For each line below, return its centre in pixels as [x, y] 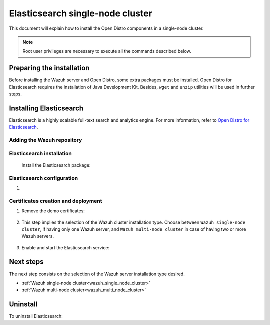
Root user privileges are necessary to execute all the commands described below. [107, 51]
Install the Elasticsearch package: [56, 165]
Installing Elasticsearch [46, 108]
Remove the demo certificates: [53, 211]
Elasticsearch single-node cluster [81, 13]
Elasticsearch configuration [44, 178]
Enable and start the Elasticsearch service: [66, 247]
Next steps [26, 262]
